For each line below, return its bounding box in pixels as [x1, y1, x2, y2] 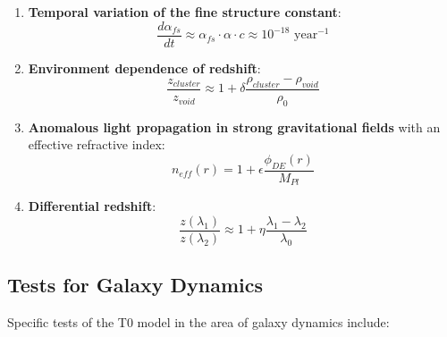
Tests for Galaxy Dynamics [7, 271, 263, 299]
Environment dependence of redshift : [28, 58, 261, 77]
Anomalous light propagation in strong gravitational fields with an [28, 117, 441, 136]
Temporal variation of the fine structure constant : [28, 3, 342, 21]
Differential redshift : [28, 197, 156, 215]
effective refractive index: [28, 135, 165, 154]
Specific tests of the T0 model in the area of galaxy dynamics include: [7, 313, 390, 332]
